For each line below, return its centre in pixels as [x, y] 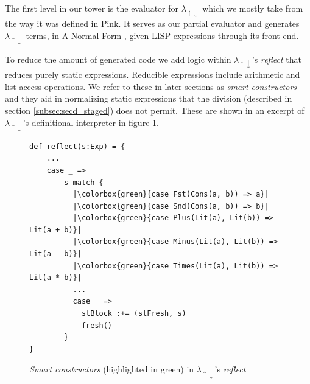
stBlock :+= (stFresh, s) [134, 314]
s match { [84, 182]
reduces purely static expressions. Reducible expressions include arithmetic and [153, 75]
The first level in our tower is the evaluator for [92, 8]
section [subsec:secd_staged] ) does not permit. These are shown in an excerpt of [155, 110]
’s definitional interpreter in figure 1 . [91, 122]
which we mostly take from [253, 8]
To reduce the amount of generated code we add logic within [118, 59]
